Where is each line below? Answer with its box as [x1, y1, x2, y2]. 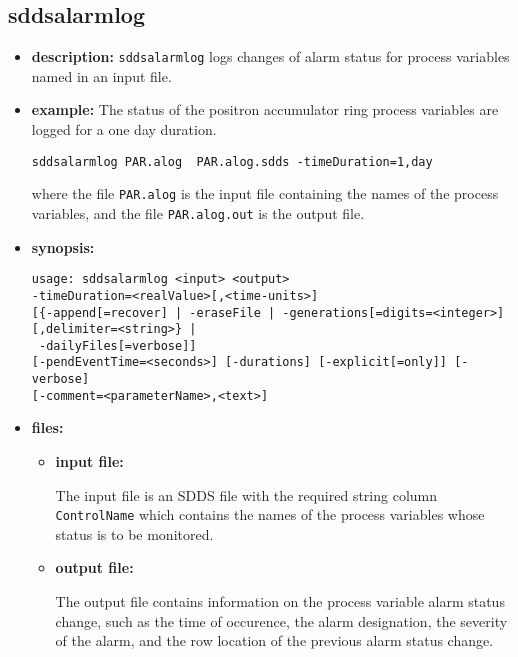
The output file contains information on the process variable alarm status [55, 591, 505, 612]
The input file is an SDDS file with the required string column [55, 484, 438, 505]
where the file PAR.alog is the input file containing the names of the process [31, 183, 499, 204]
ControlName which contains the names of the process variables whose [55, 504, 485, 525]
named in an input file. [31, 65, 172, 86]
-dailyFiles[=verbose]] [38, 338, 197, 353]
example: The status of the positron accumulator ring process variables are [31, 99, 499, 120]
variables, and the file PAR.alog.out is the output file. [31, 202, 365, 223]
